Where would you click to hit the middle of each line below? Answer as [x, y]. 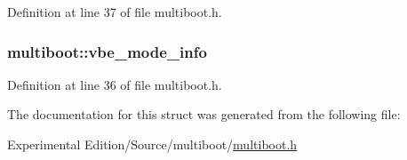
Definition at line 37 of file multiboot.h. [115, 12]
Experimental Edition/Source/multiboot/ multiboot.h [152, 144]
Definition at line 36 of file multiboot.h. [115, 84]
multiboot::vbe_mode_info [107, 51]
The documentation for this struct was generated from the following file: [204, 114]
